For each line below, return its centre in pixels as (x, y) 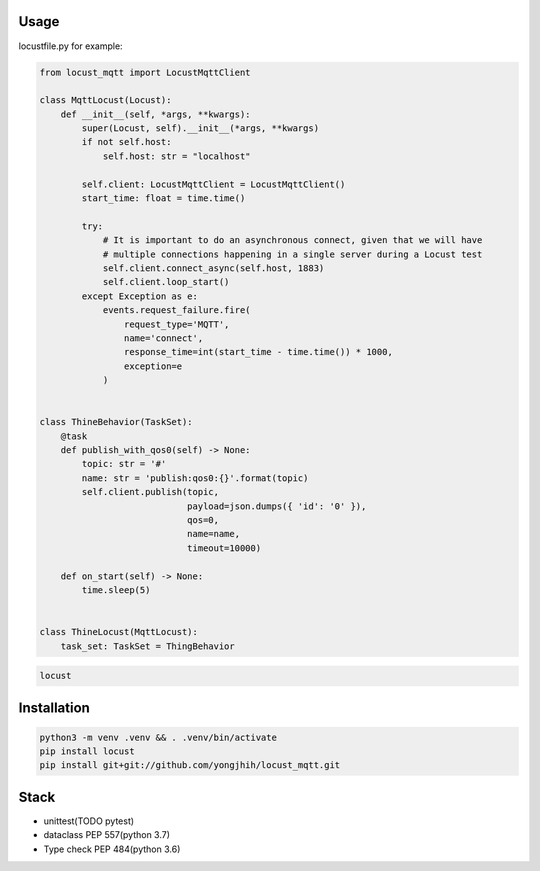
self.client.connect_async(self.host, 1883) (213, 268)
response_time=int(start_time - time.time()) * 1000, (258, 352)
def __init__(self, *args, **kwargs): (155, 114)
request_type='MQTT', (176, 324)
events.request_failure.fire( (176, 310)
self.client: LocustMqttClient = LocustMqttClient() (213, 184)
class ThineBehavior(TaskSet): (116, 422)
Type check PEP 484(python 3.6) (112, 849)
